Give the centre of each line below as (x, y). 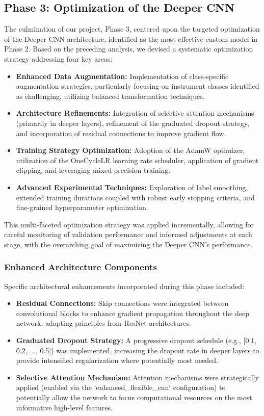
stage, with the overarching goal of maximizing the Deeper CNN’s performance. (128, 244)
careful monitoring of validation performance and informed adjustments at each (128, 234)
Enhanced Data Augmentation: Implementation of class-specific (122, 76)
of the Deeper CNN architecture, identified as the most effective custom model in (131, 38)
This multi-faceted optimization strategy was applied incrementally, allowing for (129, 224)
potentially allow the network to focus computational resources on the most (134, 397)
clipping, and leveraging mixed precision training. (93, 170)
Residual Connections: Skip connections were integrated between (122, 303)
